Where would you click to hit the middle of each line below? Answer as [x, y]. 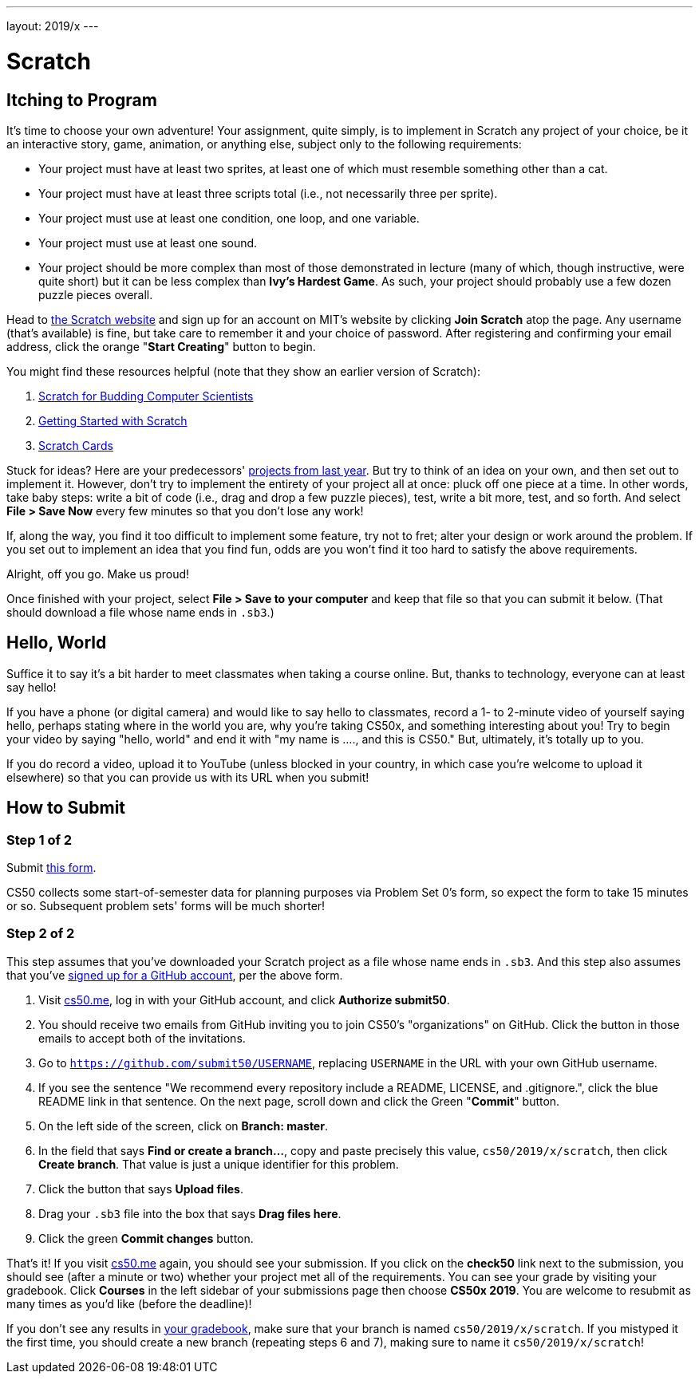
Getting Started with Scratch [113, 420]
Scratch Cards [76, 445]
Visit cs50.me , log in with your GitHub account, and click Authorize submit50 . [244, 1000]
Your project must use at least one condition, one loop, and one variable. [229, 218]
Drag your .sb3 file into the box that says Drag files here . [190, 1213]
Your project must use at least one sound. [148, 242]
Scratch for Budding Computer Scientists [146, 396]
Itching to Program [82, 100]
